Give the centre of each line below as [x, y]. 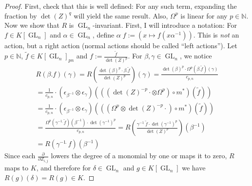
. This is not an [216, 34]
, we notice [196, 56]
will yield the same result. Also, [121, 15]
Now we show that [32, 25]
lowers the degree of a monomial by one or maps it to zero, [139, 156]
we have [194, 168]
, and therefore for [63, 168]
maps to [17, 168]
